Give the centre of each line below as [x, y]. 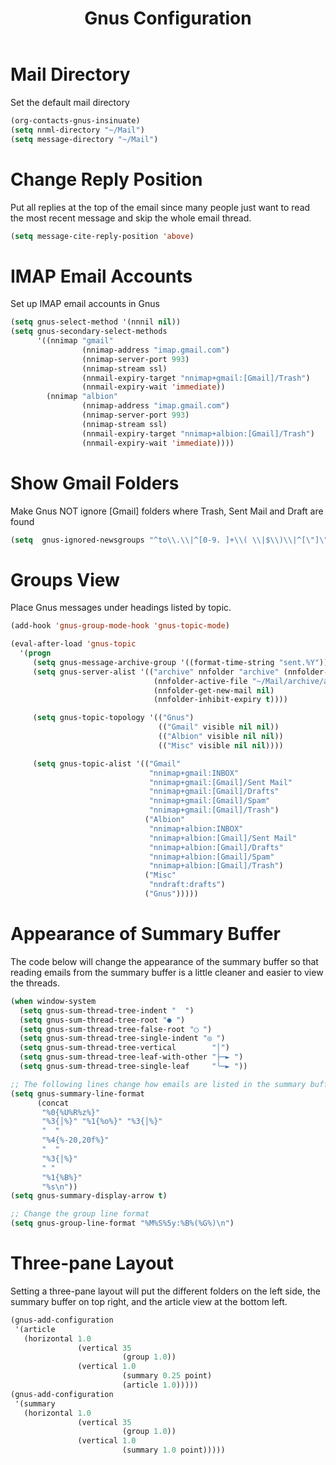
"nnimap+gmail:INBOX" [194, 773]
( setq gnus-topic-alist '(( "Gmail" [107, 763]
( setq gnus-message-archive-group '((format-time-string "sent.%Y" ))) [182, 662]
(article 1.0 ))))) [160, 1385]
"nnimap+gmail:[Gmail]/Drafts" [214, 792]
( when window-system [53, 1001]
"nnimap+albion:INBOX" [196, 828]
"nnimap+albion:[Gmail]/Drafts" [216, 847]
